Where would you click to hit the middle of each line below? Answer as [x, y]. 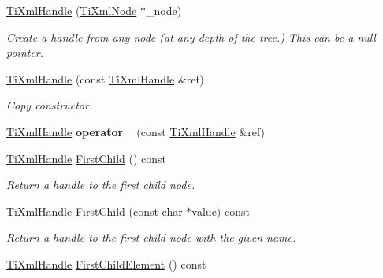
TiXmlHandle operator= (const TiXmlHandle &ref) [136, 131]
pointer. [25, 52]
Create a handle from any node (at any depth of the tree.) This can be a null [191, 37]
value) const [221, 211]
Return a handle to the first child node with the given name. [151, 237]
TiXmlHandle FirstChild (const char [95, 211]
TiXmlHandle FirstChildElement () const [106, 263]
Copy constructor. [50, 105]
